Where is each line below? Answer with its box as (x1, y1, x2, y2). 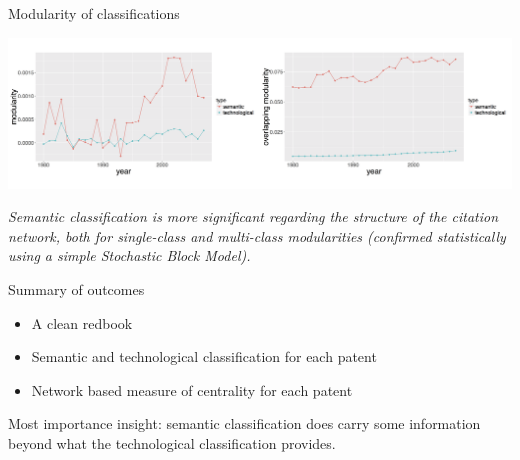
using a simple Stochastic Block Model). (8, 245, 251, 266)
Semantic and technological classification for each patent (31, 346, 377, 367)
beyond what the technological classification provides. (8, 433, 336, 454)
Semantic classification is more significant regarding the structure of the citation (8, 206, 499, 227)
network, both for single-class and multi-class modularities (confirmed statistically (8, 225, 506, 246)
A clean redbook (31, 312, 133, 333)
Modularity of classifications (8, 3, 180, 23)
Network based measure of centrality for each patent (31, 379, 353, 400)
